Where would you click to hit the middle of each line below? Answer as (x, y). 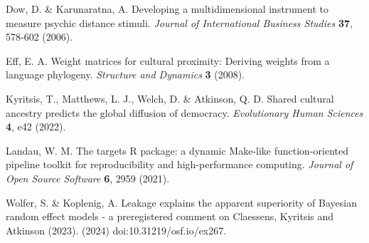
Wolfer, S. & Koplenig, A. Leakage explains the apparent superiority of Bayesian (181, 202)
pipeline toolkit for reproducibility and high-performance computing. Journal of (180, 164)
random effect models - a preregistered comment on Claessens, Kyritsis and (170, 216)
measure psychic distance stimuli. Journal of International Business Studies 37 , (179, 22)
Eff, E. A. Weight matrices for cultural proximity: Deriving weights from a (168, 60)
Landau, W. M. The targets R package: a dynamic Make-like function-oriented (177, 150)
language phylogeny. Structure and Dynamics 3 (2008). (125, 74)
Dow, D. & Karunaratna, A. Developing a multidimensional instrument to (167, 9)
